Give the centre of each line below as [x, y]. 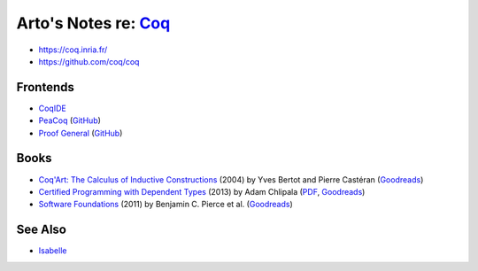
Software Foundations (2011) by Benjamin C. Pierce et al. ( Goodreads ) [166, 205]
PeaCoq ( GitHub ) [70, 120]
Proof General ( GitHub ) [81, 133]
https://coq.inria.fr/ [73, 50]
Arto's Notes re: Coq [93, 23]
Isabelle [53, 251]
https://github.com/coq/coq [89, 61]
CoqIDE [52, 108]
